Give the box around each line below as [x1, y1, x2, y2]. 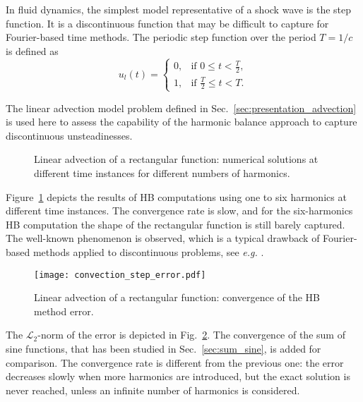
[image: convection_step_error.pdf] [34, 269, 206, 280]
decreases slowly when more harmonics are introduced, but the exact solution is [6, 369, 350, 384]
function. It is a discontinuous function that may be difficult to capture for [6, 16, 329, 30]
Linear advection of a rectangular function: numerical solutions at [34, 152, 319, 166]
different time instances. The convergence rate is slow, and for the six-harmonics [6, 203, 353, 218]
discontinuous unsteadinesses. [6, 128, 133, 142]
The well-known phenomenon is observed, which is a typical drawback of [6, 231, 320, 245]
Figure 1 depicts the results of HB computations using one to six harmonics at [6, 189, 347, 204]
